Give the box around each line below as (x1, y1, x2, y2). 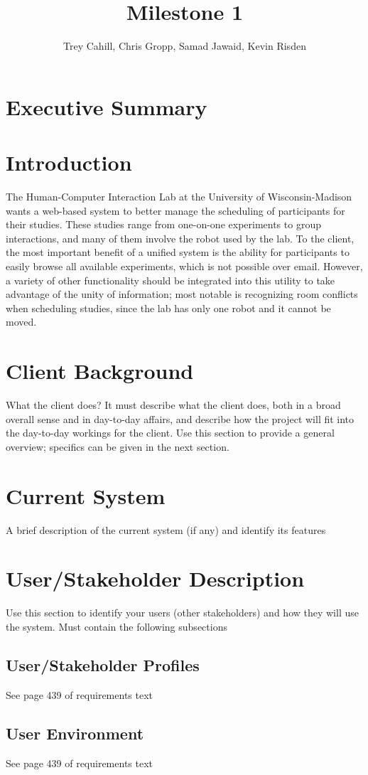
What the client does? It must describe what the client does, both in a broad (6, 397, 341, 412)
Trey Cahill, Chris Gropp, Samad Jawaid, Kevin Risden (63, 38, 306, 53)
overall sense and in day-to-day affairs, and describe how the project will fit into (6, 411, 355, 426)
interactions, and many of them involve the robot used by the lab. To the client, (6, 230, 355, 245)
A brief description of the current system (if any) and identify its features (6, 522, 326, 537)
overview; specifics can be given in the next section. (6, 439, 229, 454)
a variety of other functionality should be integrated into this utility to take (6, 272, 335, 287)
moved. (6, 314, 37, 329)
